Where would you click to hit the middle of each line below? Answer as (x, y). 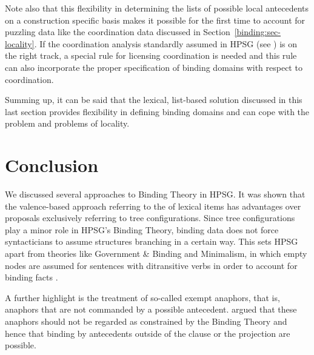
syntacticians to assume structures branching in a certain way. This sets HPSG (152, 241)
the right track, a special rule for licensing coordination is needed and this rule (151, 55)
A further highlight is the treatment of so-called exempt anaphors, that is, (142, 297)
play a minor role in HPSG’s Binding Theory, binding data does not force (142, 229)
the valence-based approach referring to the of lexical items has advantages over (153, 206)
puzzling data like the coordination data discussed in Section (118, 32)
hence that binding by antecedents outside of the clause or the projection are (148, 333)
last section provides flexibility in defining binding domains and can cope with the (157, 111)
